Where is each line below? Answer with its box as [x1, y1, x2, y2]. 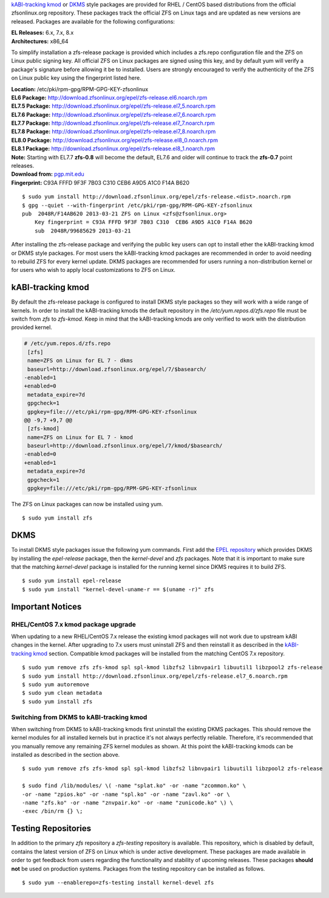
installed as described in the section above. [11, 751, 120, 759]
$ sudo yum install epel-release [22, 577, 121, 584]
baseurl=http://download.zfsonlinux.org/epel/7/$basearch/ [27, 366, 207, 372]
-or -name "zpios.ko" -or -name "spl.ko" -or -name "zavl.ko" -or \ [22, 791, 230, 798]
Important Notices [11, 601, 82, 611]
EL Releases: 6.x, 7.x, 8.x [11, 29, 74, 37]
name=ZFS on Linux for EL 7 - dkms [27, 357, 134, 364]
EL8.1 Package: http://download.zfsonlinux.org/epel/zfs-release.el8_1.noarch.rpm [11, 145, 215, 152]
